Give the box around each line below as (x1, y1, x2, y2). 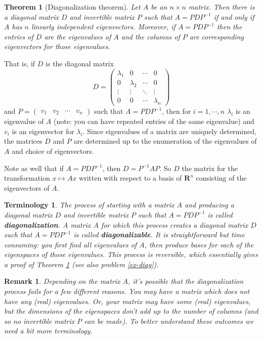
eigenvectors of (4, 182, 50, 193)
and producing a (185, 199, 234, 210)
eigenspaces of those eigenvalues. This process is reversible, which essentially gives (4, 249, 258, 260)
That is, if (4, 58, 35, 68)
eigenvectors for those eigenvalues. (4, 41, 110, 52)
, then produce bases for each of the (144, 239, 254, 249)
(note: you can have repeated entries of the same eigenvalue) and (53, 116, 254, 126)
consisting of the (196, 173, 247, 183)
